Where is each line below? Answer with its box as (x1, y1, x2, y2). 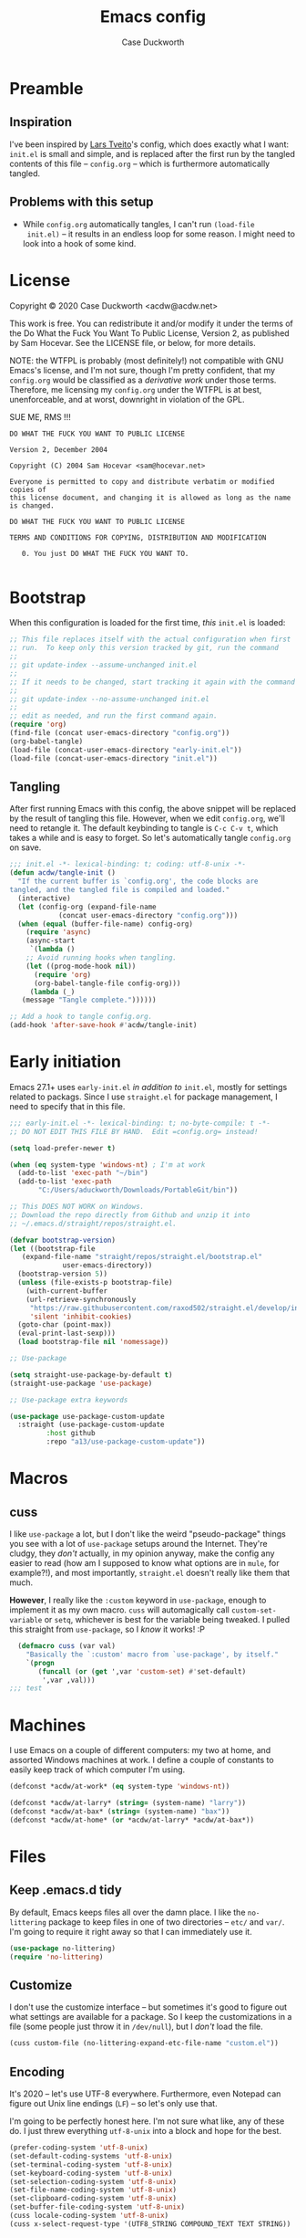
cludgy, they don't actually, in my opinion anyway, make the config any (9, 1548, 275, 1559)
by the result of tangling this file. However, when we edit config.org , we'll (9, 813, 285, 824)
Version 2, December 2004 (9, 445, 107, 454)
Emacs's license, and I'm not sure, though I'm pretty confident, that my (9, 364, 276, 375)
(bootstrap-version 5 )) (17, 1269, 107, 1279)
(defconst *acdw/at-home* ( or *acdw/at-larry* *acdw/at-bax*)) (9, 1815, 255, 1824)
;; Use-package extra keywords (9, 1395, 128, 1404)
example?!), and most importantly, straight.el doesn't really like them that (9, 1568, 291, 1579)
